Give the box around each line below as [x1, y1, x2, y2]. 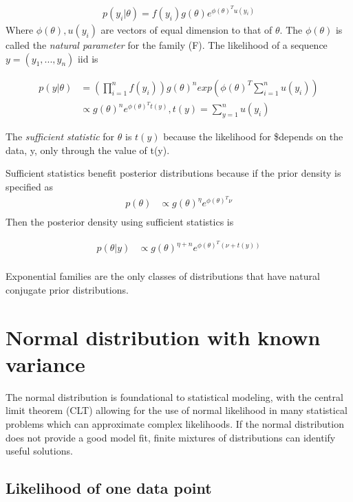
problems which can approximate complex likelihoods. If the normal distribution [6, 417, 344, 431]
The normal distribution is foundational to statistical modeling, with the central [6, 389, 343, 404]
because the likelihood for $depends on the [163, 129, 343, 144]
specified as [6, 179, 53, 193]
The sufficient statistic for [6, 129, 115, 144]
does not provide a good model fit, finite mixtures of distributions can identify [6, 430, 336, 444]
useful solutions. [6, 444, 73, 458]
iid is [77, 51, 98, 65]
